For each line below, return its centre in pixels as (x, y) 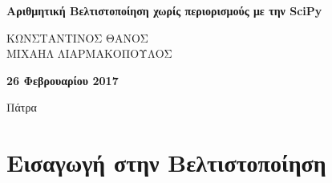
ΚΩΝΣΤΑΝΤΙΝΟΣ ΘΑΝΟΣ (77, 37)
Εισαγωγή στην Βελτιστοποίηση (166, 163)
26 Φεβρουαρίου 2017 (63, 80)
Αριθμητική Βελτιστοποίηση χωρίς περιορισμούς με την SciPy (164, 10)
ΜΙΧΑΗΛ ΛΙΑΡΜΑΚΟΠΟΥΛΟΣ (89, 53)
